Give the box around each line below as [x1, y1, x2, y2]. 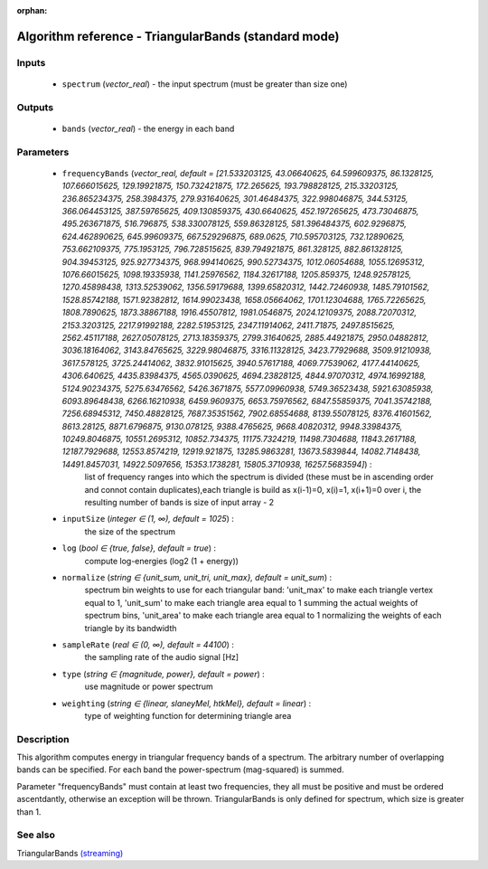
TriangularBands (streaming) [16, 847, 124, 858]
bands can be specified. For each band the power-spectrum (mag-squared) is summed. [16, 764, 344, 775]
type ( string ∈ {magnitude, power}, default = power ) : [61, 668, 266, 679]
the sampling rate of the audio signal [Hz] [84, 652, 239, 663]
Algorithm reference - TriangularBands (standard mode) [16, 28, 340, 44]
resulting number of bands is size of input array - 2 [84, 497, 275, 508]
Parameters [16, 146, 70, 158]
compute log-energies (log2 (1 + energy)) [84, 555, 239, 566]
